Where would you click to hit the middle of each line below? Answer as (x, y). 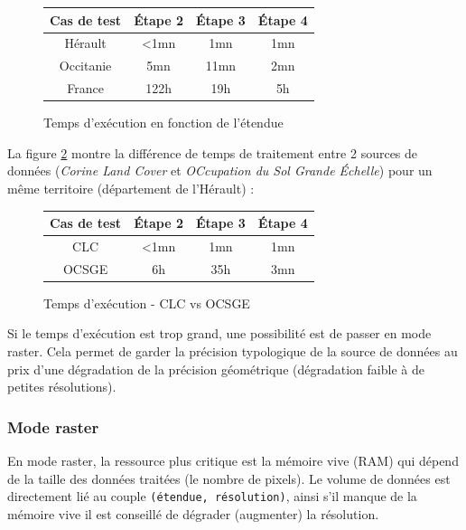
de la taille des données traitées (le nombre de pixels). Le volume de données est (229, 478)
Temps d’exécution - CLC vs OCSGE (147, 303)
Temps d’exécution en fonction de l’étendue (163, 123)
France (85, 88)
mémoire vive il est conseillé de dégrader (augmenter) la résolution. (193, 513)
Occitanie (85, 66)
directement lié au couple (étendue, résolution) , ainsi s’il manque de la (212, 496)
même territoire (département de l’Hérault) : (131, 188)
